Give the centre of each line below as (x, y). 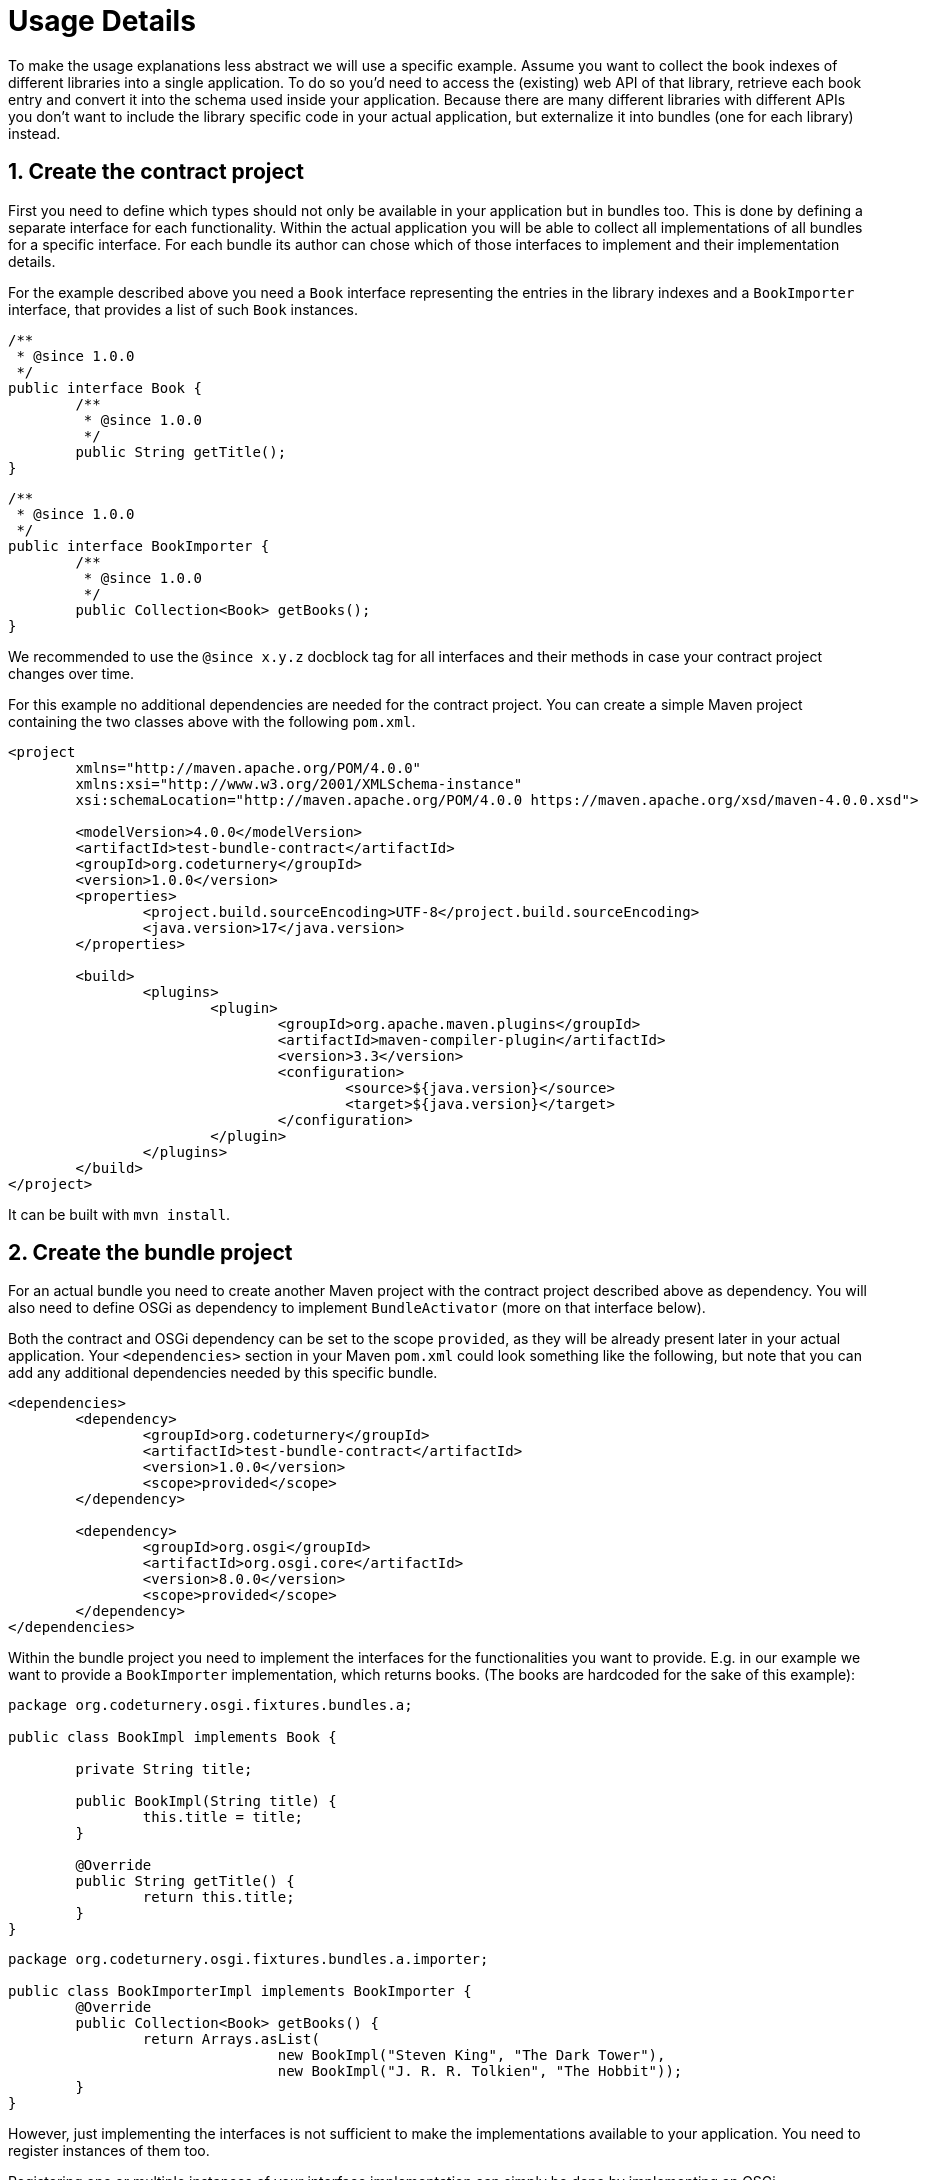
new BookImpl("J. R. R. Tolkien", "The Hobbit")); (480, 2071)
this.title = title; (223, 1817)
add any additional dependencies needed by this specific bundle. (223, 1373)
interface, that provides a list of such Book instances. (183, 309)
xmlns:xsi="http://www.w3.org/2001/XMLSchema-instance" (299, 783)
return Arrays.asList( (231, 2039)
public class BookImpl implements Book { (172, 1737)
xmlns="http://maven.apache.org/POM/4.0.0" (248, 767)
